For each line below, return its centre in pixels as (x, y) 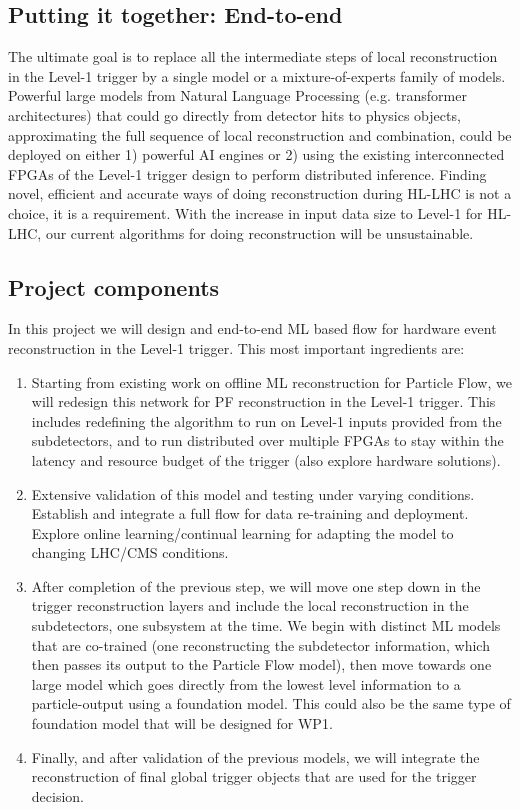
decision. (57, 795)
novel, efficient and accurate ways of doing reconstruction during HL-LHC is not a (260, 193)
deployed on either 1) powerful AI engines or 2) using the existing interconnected (256, 154)
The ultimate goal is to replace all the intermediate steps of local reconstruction (253, 56)
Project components (114, 286)
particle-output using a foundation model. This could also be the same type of (271, 703)
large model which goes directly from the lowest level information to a (246, 683)
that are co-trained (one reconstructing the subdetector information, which (260, 644)
